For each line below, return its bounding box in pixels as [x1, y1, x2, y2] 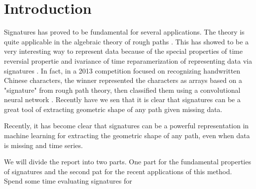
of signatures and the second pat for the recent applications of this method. [4, 166, 232, 176]
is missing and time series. [4, 140, 83, 150]
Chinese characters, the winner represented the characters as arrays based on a [4, 75, 242, 85]
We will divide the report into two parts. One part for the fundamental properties [4, 156, 251, 167]
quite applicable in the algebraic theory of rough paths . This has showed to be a [4, 36, 249, 46]
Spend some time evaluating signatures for [4, 176, 132, 186]
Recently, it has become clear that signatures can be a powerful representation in [4, 120, 249, 131]
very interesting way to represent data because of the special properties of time [4, 46, 243, 56]
